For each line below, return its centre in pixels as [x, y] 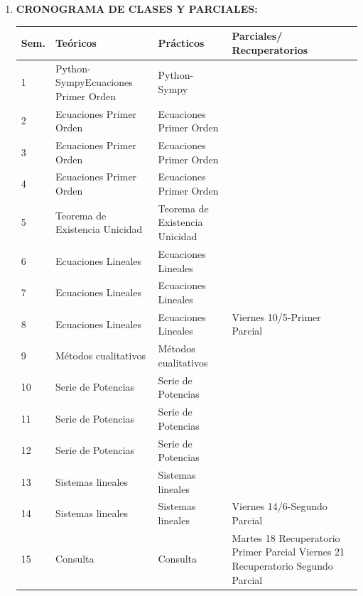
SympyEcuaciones [94, 82]
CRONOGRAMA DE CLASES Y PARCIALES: [137, 9]
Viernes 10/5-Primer [276, 316]
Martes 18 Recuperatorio [286, 537]
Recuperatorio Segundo [282, 566]
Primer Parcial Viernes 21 [288, 552]
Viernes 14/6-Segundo [280, 506]
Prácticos [181, 42]
